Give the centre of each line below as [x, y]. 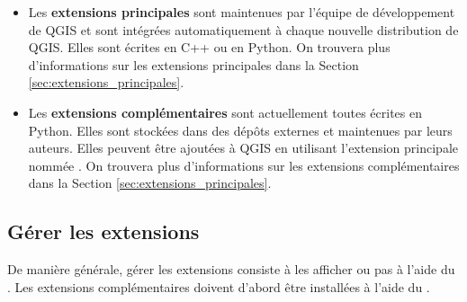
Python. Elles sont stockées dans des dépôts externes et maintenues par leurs [240, 130]
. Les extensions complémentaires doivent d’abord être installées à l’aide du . [219, 286]
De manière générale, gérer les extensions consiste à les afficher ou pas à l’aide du [231, 269]
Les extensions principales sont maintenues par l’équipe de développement [242, 12]
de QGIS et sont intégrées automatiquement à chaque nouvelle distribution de [243, 29]
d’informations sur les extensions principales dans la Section [193, 64]
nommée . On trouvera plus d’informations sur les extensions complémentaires [244, 165]
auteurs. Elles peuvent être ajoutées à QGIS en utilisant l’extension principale [243, 148]
